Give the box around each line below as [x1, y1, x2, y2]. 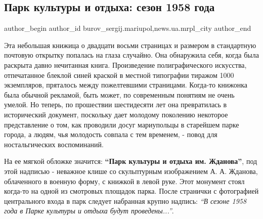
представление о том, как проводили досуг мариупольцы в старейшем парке [4, 119, 239, 129]
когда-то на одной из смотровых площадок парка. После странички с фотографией [4, 186, 259, 196]
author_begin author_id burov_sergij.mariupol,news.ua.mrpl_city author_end [4, 23, 251, 33]
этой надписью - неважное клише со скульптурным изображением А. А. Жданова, [4, 165, 258, 176]
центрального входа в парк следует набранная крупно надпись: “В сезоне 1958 [4, 195, 247, 206]
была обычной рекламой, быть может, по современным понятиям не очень [4, 89, 235, 100]
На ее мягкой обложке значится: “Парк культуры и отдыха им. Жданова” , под [4, 156, 257, 166]
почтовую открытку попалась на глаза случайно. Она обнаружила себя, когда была [4, 50, 259, 60]
